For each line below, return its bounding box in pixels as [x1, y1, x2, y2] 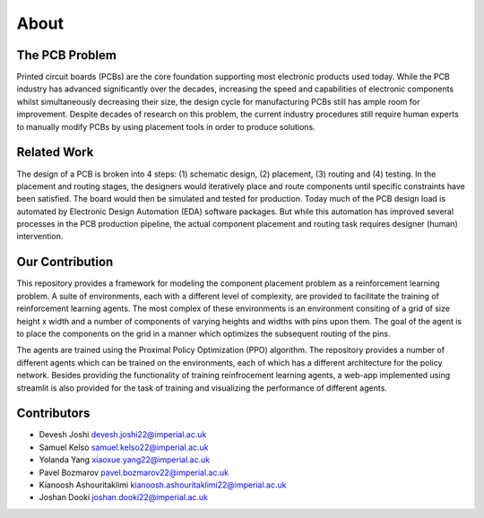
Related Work [16, 144, 94, 160]
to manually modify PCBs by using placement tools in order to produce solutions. [16, 121, 315, 132]
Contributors [16, 406, 91, 421]
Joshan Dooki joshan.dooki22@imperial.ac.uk [39, 492, 209, 503]
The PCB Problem [16, 47, 117, 63]
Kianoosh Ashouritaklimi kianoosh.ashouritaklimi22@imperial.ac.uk [39, 479, 287, 490]
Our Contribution [16, 255, 114, 270]
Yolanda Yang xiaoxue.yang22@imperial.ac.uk [39, 454, 211, 465]
